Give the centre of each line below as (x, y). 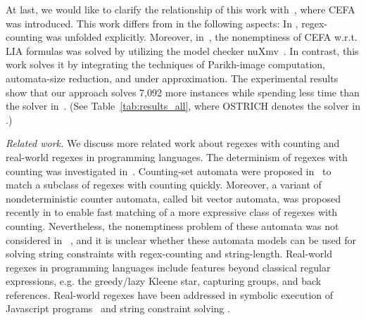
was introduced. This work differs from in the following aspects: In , (152, 23)
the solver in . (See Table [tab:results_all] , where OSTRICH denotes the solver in (183, 106)
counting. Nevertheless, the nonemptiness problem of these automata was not (172, 225)
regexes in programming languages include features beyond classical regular (168, 267)
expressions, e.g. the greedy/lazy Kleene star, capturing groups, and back (164, 281)
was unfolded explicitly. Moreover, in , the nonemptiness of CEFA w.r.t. (202, 37)
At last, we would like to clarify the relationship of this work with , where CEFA (181, 9)
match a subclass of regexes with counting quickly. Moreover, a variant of (164, 185)
